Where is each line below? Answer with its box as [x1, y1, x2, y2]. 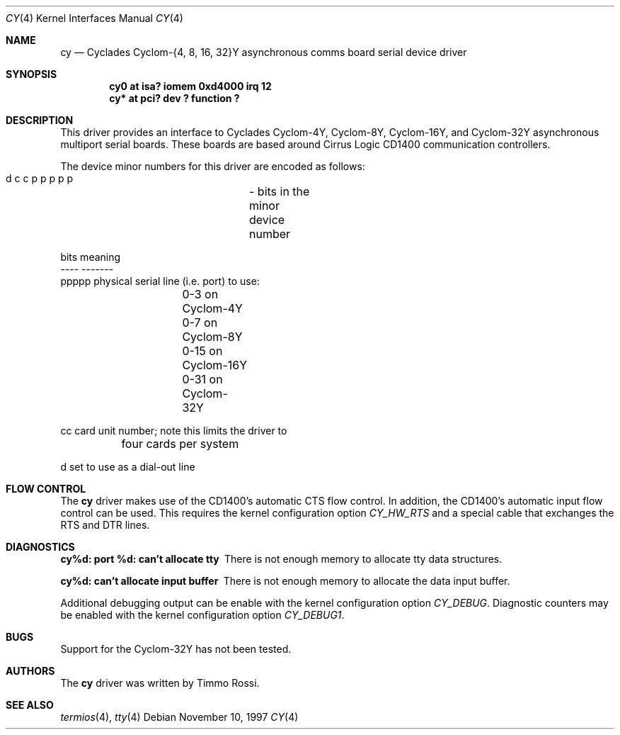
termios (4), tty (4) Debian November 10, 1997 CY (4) [60, 711, 299, 723]
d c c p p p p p [6, 172, 73, 184]
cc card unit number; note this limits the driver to [60, 425, 287, 437]
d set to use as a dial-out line [60, 461, 195, 473]
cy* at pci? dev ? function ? [109, 92, 240, 104]
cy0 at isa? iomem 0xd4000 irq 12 [109, 80, 272, 92]
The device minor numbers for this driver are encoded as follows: [60, 160, 365, 172]
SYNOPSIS [6, 68, 57, 80]
